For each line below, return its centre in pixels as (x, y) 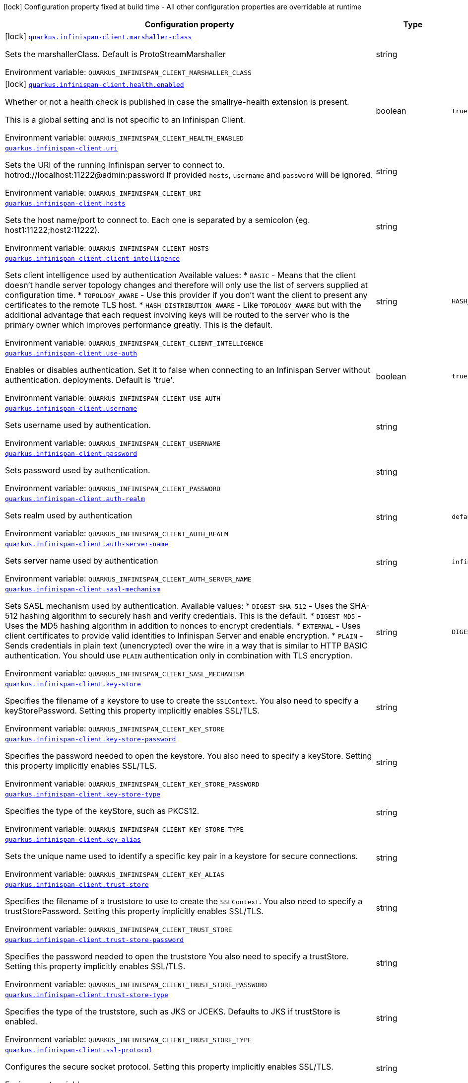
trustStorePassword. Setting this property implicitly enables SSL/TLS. (134, 911)
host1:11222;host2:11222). (52, 230)
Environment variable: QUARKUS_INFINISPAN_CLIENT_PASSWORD (113, 488)
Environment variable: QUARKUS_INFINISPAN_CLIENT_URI (103, 193)
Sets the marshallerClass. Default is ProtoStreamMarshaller (115, 54)
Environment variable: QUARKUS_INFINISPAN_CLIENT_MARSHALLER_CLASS (128, 72)
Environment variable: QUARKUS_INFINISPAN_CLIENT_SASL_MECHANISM (125, 673)
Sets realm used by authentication (69, 515)
